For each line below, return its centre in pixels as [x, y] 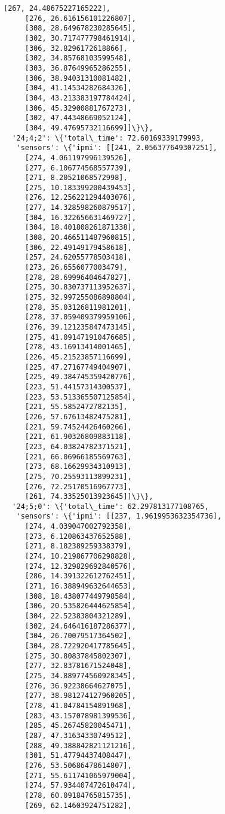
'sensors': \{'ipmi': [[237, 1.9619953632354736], [119, 516]
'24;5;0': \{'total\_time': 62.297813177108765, [110, 506]
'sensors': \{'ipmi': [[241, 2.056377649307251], [117, 148]
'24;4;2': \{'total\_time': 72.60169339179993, [108, 138]
